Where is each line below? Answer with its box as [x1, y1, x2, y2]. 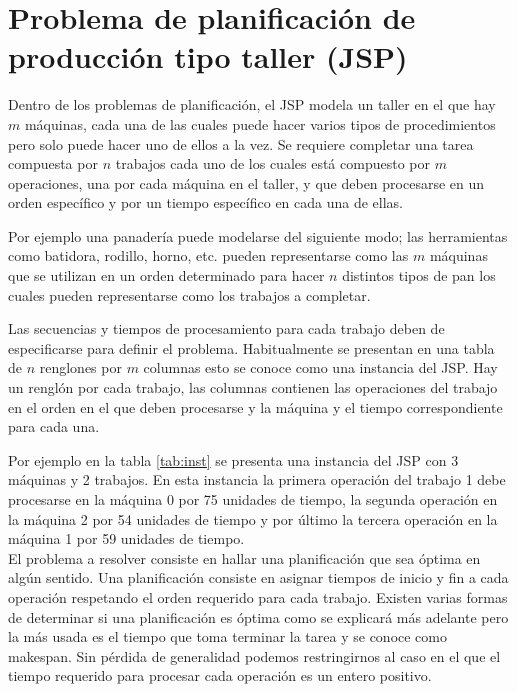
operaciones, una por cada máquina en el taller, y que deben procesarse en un [8, 172, 485, 193]
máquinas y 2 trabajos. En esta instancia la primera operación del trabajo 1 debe [8, 469, 506, 490]
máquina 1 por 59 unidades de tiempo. [8, 528, 245, 549]
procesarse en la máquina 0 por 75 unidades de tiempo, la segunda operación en [8, 489, 498, 509]
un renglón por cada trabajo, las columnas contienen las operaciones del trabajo [8, 377, 498, 398]
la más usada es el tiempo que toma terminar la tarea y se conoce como [8, 626, 447, 647]
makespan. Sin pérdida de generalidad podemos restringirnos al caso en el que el [8, 645, 501, 666]
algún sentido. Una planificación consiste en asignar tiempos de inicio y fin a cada [8, 567, 509, 588]
